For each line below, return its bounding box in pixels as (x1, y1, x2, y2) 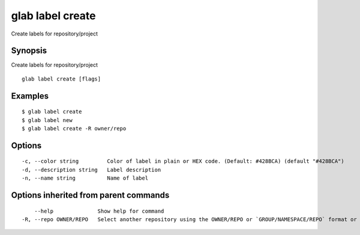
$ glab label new (22, 117, 73, 123)
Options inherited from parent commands (11, 190, 170, 201)
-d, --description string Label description (22, 166, 161, 173)
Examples (11, 91, 49, 101)
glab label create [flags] (22, 75, 101, 82)
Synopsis (11, 46, 47, 56)
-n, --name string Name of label (22, 175, 149, 182)
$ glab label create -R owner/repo (22, 125, 127, 132)
